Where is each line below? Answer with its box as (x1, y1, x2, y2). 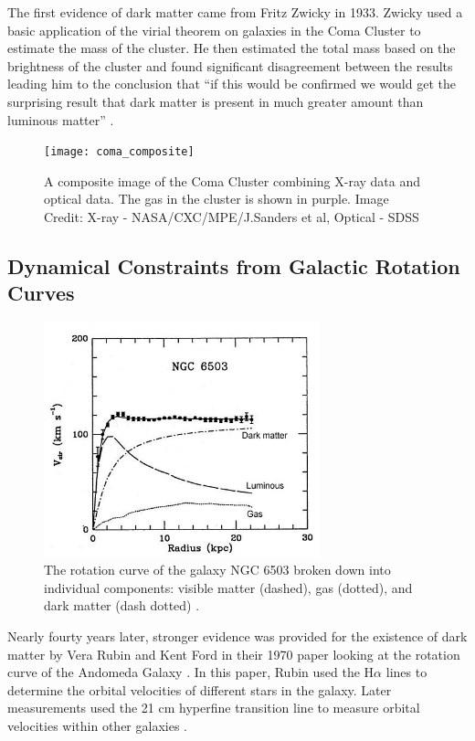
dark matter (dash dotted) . (44, 596, 200, 615)
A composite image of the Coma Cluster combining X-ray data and (44, 171, 421, 190)
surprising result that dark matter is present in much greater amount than (7, 91, 424, 111)
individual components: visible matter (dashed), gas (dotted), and (44, 577, 413, 597)
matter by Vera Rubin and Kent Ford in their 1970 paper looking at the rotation (7, 644, 460, 663)
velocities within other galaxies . (7, 715, 187, 735)
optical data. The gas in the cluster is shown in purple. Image (44, 189, 389, 208)
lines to (385, 662, 427, 682)
